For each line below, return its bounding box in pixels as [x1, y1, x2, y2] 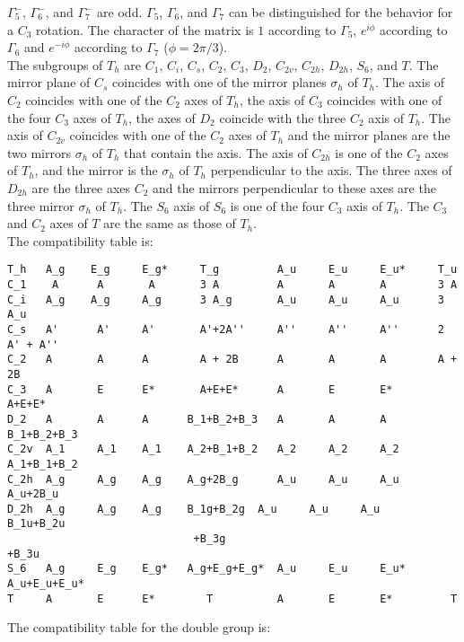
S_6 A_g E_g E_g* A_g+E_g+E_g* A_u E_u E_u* [7, 562, 406, 576]
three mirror [7, 196, 74, 215]
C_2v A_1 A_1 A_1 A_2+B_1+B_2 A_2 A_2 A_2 [7, 443, 399, 456]
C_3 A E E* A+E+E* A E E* [7, 383, 393, 396]
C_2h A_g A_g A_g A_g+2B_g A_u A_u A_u [7, 472, 399, 486]
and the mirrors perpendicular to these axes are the [153, 178, 436, 197]
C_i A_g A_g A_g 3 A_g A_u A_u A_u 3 [7, 293, 444, 306]
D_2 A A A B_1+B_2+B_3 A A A [7, 412, 387, 426]
